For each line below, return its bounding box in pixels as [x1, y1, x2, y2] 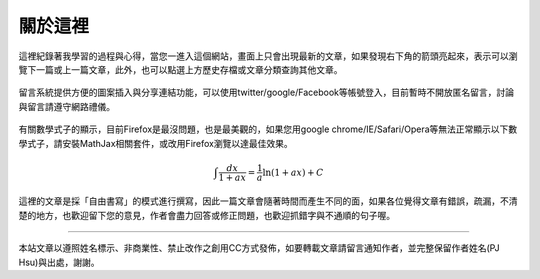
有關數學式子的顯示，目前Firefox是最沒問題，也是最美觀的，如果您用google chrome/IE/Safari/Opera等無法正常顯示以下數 [18, 123, 518, 135]
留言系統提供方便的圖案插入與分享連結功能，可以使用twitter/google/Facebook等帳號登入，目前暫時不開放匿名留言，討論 [18, 86, 515, 99]
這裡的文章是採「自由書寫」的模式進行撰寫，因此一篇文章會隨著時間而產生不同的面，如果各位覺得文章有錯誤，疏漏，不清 [18, 195, 518, 207]
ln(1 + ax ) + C [262, 166, 324, 178]
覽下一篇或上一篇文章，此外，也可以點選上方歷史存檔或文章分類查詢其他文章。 [18, 63, 343, 75]
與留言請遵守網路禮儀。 [18, 100, 115, 112]
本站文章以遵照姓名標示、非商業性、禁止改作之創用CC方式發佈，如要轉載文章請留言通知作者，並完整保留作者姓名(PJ [18, 242, 500, 254]
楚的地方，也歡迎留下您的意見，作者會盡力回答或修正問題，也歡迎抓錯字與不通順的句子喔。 [18, 209, 395, 221]
